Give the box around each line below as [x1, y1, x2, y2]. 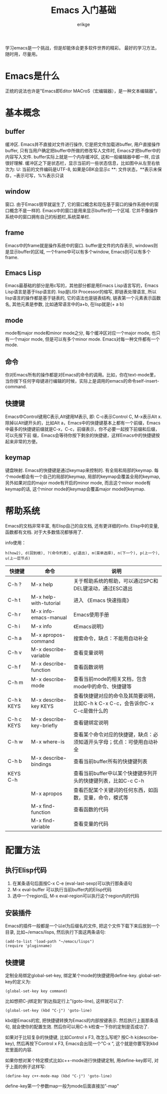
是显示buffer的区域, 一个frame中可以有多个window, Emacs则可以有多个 [5, 248, 151, 255]
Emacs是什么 [5, 70, 60, 82]
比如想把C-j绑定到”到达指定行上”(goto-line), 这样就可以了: [5, 998, 124, 1004]
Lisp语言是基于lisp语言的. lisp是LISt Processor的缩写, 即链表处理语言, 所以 [5, 289, 157, 295]
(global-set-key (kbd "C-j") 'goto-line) [5, 1008, 92, 1013]
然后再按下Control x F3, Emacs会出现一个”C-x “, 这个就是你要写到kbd [16, 1041, 159, 1047]
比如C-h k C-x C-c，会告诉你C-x [74, 700, 154, 707]
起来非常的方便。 [5, 438, 40, 445]
